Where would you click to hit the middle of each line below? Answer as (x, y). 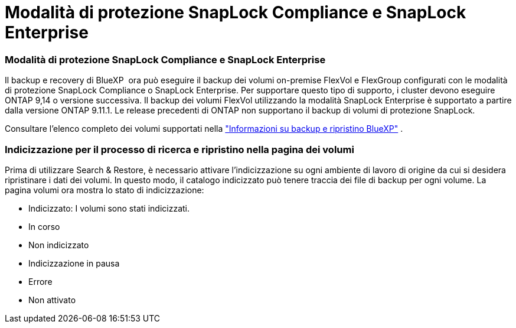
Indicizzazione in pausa (74, 263)
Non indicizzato (59, 245)
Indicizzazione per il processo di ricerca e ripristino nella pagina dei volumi (179, 149)
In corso (44, 226)
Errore (40, 281)
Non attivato (52, 300)
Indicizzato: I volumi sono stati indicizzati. (109, 208)
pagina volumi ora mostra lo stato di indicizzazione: (104, 190)
